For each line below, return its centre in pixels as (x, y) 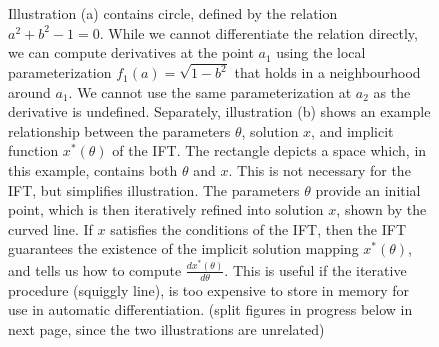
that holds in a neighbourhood (327, 72)
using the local (321, 52)
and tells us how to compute (95, 269)
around (29, 91)
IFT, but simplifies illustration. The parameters (154, 189)
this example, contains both (93, 170)
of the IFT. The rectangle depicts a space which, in (269, 150)
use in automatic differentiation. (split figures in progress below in (210, 309)
